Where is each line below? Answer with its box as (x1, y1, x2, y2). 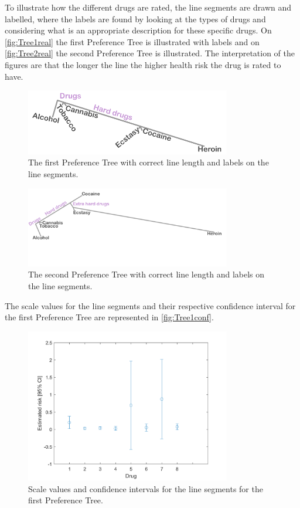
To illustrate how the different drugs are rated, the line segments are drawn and (5, 1, 292, 13)
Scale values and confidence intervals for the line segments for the (28, 482, 263, 495)
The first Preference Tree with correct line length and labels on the (28, 156, 269, 168)
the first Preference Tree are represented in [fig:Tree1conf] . (5, 311, 214, 323)
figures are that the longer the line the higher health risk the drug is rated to (5, 58, 281, 70)
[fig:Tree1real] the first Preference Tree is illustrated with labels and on (5, 35, 260, 48)
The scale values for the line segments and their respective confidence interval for (5, 299, 296, 311)
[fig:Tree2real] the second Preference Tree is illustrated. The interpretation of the (5, 47, 295, 59)
